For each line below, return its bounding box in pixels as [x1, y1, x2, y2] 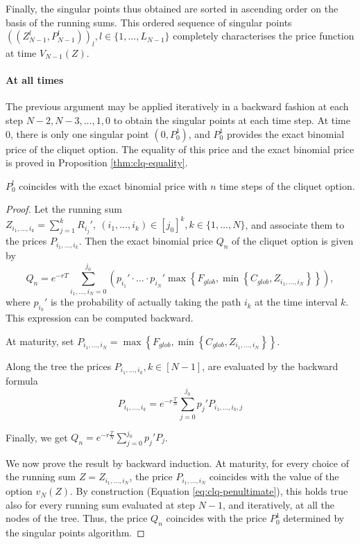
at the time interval [255, 295, 338, 309]
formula [6, 373, 38, 387]
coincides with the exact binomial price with [19, 178, 207, 193]
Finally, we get [6, 430, 68, 444]
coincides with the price [166, 511, 267, 525]
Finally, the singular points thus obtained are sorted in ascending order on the [6, 1, 338, 15]
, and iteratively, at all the [223, 497, 335, 511]
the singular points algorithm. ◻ [6, 525, 145, 540]
